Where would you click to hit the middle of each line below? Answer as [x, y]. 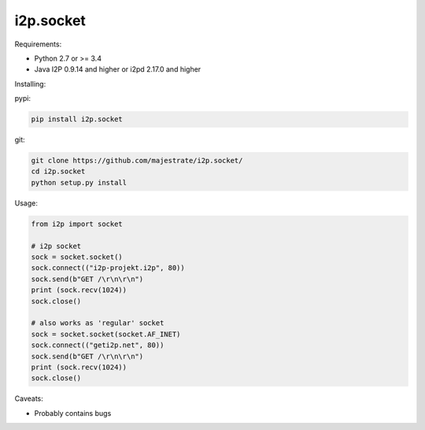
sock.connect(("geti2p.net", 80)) [98, 345]
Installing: [30, 83]
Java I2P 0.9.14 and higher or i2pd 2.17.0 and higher [118, 69]
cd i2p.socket [58, 172]
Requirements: [38, 44]
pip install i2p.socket [77, 119]
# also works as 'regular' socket [98, 323]
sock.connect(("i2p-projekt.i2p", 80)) [108, 268]
